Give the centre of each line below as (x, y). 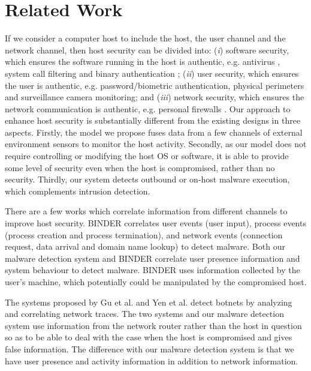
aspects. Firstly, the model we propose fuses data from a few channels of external (154, 132)
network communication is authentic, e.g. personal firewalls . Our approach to (148, 108)
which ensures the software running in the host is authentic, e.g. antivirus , (143, 62)
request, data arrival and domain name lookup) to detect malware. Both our (145, 246)
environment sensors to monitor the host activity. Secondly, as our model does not (156, 144)
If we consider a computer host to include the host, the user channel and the (145, 38)
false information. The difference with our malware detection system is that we (150, 348)
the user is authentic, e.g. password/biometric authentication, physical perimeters (155, 85)
